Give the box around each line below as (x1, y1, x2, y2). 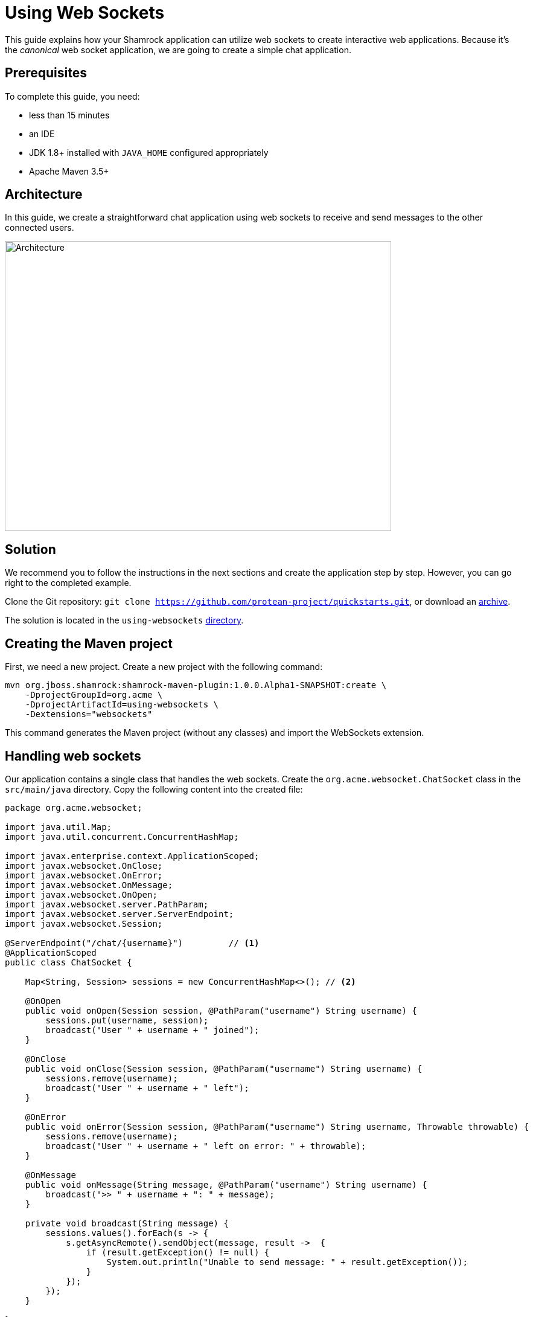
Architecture (5, 187, 83, 202)
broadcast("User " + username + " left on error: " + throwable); (45, 1141, 366, 1151)
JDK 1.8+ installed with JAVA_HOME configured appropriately (29, 147, 269, 158)
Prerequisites (5, 65, 87, 81)
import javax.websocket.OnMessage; (5, 880, 173, 890)
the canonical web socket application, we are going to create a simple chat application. (5, 44, 351, 55)
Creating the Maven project (5, 636, 173, 651)
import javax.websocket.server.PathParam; (5, 899, 209, 909)
